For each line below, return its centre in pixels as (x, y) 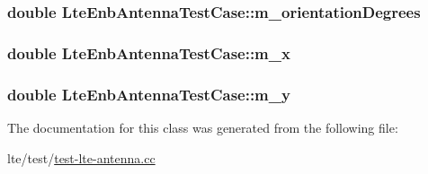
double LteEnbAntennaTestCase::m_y (149, 94)
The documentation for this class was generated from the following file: (203, 127)
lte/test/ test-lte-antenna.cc (81, 157)
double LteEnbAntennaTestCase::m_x (149, 52)
